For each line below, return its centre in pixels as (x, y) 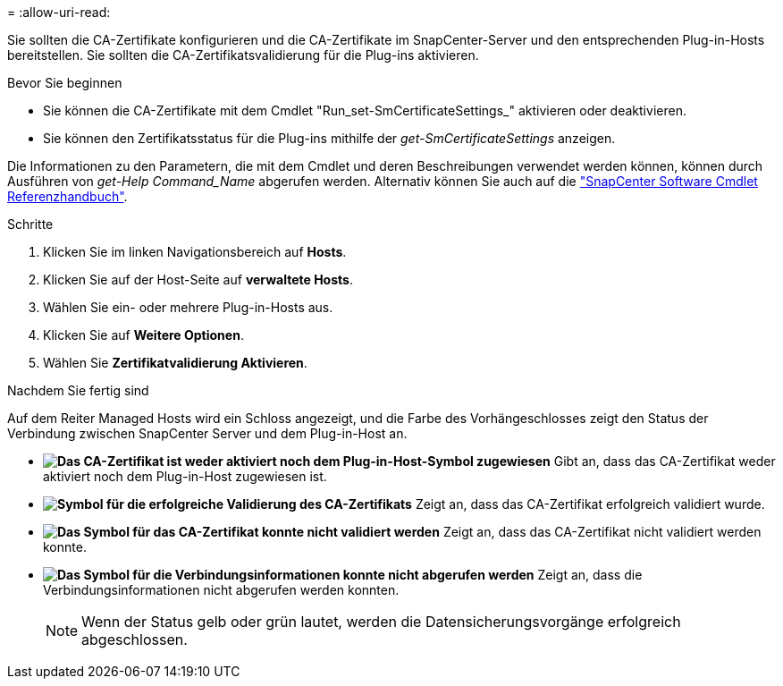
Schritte (30, 224)
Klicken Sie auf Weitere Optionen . (143, 335)
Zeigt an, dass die (590, 575)
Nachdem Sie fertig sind (78, 390)
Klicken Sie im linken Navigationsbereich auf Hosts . (195, 252)
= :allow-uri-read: (59, 12)
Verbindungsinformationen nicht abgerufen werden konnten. (221, 590)
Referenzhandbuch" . (67, 196)
